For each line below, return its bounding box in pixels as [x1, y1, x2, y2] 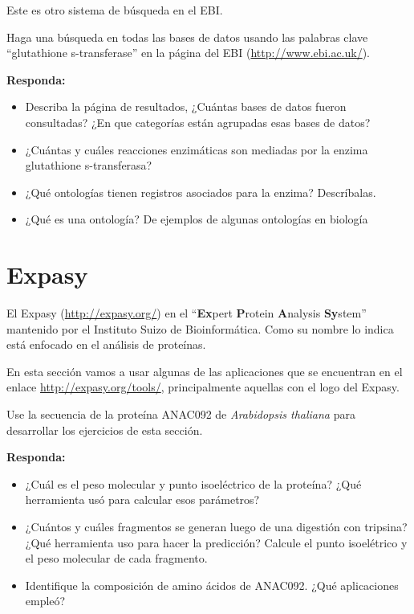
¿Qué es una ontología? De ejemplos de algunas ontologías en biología [25, 211, 368, 227]
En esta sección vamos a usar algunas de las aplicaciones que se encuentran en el [6, 362, 403, 379]
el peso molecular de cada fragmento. [25, 550, 208, 567]
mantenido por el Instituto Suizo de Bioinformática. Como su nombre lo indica [6, 320, 394, 337]
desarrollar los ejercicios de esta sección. [6, 421, 203, 438]
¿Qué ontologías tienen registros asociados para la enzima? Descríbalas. [25, 183, 376, 200]
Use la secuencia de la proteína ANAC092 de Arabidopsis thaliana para [6, 406, 355, 423]
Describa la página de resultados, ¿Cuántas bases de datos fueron [25, 98, 347, 115]
